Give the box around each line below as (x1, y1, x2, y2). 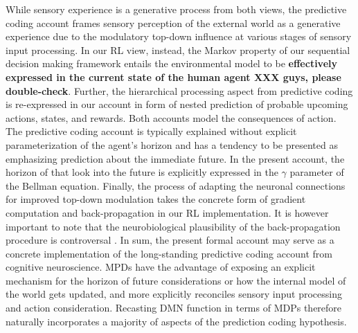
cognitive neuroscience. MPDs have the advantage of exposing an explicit (6, 260, 316, 274)
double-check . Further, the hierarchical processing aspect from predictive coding (6, 83, 353, 98)
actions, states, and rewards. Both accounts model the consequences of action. (6, 110, 337, 125)
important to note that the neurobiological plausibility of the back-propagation (6, 219, 341, 233)
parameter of (289, 165, 344, 179)
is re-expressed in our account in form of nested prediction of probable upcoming (6, 97, 348, 111)
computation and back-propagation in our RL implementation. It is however (6, 205, 329, 219)
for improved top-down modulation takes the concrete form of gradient (6, 192, 306, 206)
